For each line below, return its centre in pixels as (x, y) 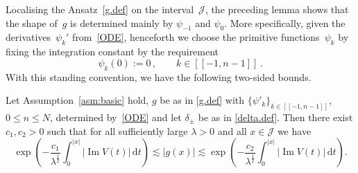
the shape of (32, 22)
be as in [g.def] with (202, 100)
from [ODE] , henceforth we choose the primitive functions (196, 37)
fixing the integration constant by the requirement (112, 52)
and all (232, 130)
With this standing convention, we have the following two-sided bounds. (159, 76)
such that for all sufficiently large (118, 130)
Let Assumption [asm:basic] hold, (77, 100)
